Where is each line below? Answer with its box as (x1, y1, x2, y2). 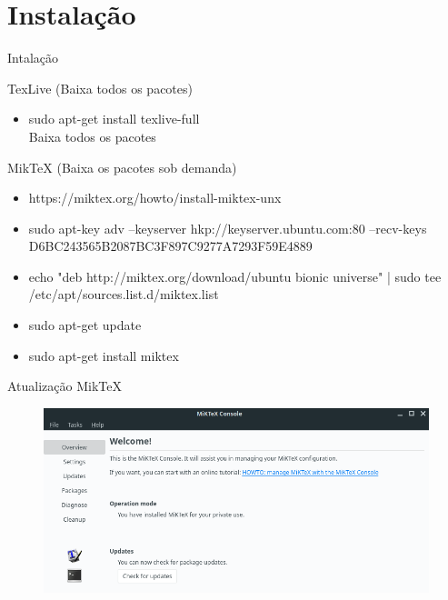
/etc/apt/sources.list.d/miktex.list (28, 285, 219, 304)
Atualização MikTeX (7, 376, 122, 395)
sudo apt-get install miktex (28, 345, 179, 365)
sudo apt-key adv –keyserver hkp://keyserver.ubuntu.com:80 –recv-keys (28, 218, 427, 237)
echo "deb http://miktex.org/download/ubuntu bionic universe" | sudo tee (28, 266, 442, 285)
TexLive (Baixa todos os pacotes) (7, 78, 193, 97)
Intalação (7, 48, 58, 67)
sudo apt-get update (28, 315, 142, 335)
